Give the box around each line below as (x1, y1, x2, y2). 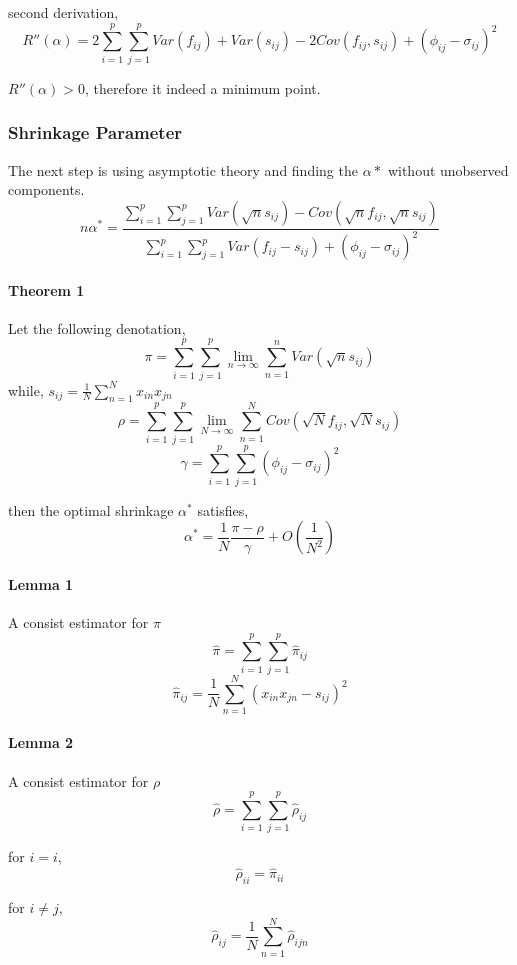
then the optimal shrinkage (8, 499, 174, 520)
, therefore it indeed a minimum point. (84, 77, 321, 98)
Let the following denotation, (8, 317, 186, 338)
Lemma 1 (8, 573, 74, 594)
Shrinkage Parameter (8, 120, 183, 145)
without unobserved (387, 159, 509, 180)
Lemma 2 (8, 732, 74, 753)
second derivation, (8, 2, 119, 22)
